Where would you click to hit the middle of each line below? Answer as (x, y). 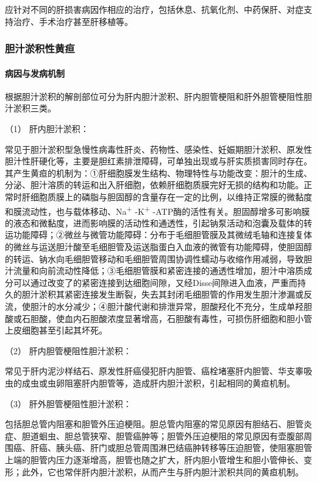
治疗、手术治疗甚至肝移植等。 (73, 21)
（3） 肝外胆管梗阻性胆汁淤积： (68, 403)
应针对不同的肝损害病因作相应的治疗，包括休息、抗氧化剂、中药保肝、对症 (154, 9)
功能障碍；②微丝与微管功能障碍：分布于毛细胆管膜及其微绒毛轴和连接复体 (162, 235)
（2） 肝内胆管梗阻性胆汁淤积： (68, 350)
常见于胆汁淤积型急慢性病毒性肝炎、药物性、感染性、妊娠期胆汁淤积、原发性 (158, 149)
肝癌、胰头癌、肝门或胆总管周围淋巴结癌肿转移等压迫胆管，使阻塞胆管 (171, 448)
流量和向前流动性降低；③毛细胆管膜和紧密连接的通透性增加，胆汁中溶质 (158, 271)
